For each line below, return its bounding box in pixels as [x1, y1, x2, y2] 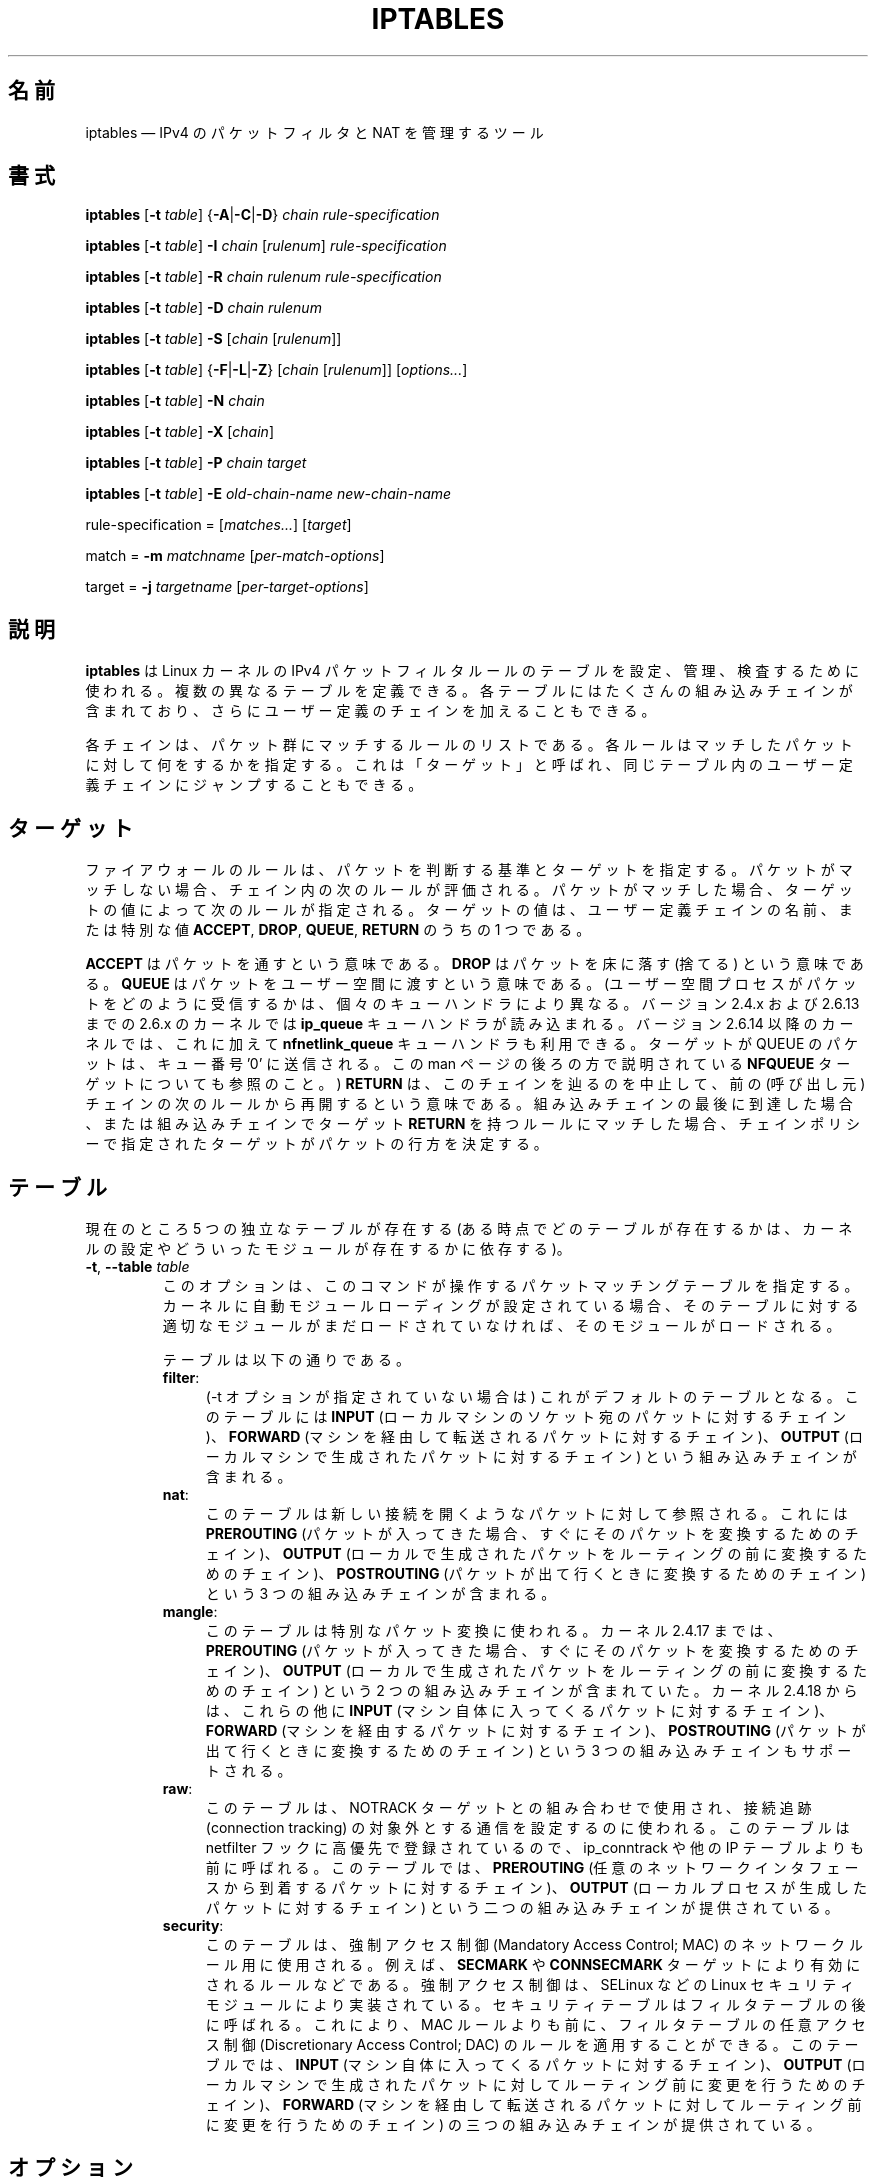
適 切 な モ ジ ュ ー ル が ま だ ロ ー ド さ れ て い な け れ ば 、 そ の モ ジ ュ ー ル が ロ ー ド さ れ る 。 [162, 1316, 841, 1334]
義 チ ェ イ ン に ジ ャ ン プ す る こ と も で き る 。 [85, 776, 423, 794]
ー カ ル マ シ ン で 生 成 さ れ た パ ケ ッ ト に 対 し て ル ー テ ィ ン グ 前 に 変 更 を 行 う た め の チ [205, 2075, 866, 2093]
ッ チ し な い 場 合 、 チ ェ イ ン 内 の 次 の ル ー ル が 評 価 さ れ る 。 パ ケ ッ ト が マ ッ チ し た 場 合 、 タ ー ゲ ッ [85, 881, 853, 899]
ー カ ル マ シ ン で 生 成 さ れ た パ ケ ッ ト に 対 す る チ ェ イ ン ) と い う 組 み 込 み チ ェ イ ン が [205, 1447, 857, 1465]
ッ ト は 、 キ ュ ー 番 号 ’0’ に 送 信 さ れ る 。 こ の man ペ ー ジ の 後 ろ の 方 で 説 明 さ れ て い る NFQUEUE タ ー [85, 1055, 851, 1073]
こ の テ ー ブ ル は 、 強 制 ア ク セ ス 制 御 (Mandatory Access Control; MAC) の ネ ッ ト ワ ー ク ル [205, 1935, 863, 1953]
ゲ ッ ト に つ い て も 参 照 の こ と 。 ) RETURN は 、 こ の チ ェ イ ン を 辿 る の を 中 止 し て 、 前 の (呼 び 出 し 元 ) [85, 1075, 866, 1093]
